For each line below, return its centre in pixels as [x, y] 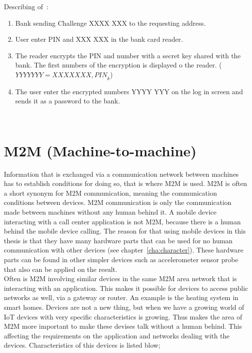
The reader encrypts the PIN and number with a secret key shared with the [128, 55]
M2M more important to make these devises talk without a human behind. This [123, 326]
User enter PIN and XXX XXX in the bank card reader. [99, 39]
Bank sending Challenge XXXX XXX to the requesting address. [110, 23]
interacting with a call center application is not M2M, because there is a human [122, 221]
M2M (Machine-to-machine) [100, 150]
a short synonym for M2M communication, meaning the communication [110, 193]
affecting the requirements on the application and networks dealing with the [117, 335]
